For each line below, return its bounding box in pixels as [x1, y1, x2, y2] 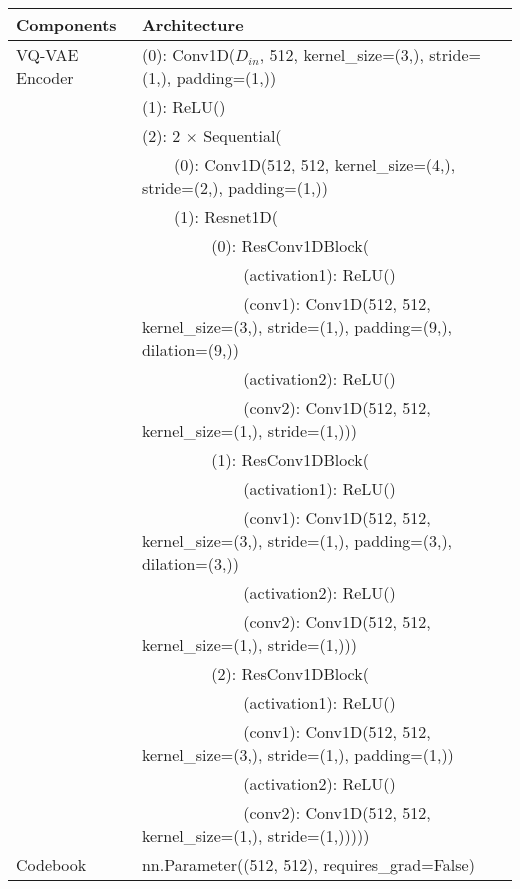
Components [16, 13, 117, 36]
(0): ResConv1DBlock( [211, 234, 369, 257]
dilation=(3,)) [141, 552, 239, 575]
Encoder [16, 66, 74, 89]
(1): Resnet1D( [173, 205, 279, 228]
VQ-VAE [16, 43, 79, 66]
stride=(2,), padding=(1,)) [141, 176, 328, 199]
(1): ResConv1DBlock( [211, 448, 369, 471]
